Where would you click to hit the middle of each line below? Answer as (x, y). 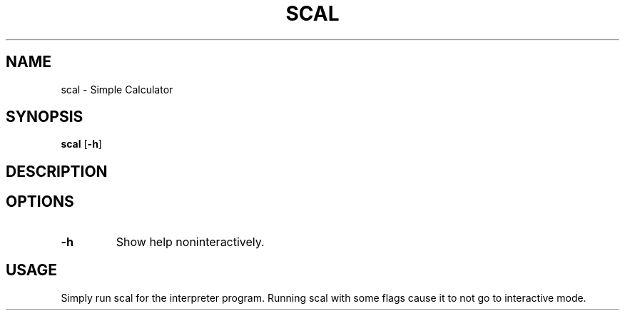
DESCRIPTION (57, 171)
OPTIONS (40, 202)
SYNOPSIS (45, 117)
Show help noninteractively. (190, 241)
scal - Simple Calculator (117, 89)
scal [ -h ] (81, 144)
